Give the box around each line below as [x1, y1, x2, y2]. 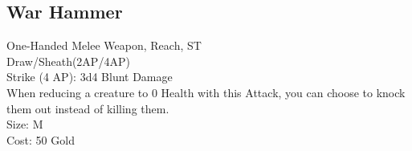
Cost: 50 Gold [6, 131, 75, 148]
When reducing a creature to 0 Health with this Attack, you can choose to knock [6, 84, 406, 100]
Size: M [6, 116, 43, 133]
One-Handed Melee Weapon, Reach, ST [6, 37, 202, 54]
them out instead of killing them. [6, 100, 169, 116]
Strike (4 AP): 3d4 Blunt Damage [6, 68, 173, 85]
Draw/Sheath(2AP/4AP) [6, 52, 130, 69]
